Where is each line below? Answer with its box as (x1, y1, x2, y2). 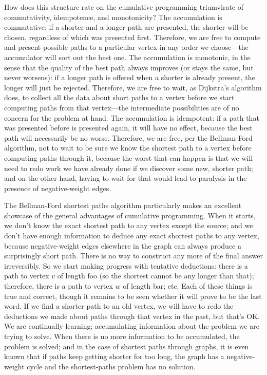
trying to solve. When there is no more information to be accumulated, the (4, 331, 240, 341)
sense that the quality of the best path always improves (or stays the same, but (4, 62, 254, 72)
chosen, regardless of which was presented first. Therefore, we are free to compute (4, 31, 261, 42)
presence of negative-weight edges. (4, 182, 111, 193)
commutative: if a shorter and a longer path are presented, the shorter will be (4, 22, 249, 32)
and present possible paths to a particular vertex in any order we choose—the (4, 42, 249, 52)
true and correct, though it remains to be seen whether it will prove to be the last (4, 290, 262, 301)
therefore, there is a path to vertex (4, 280, 113, 291)
